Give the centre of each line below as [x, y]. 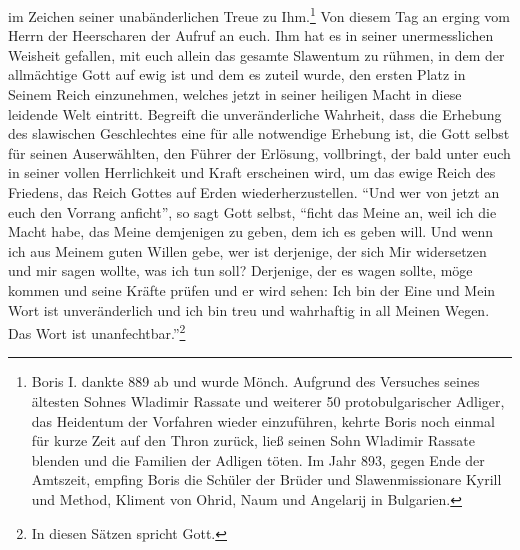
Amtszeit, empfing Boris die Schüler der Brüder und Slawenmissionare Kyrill [266, 479]
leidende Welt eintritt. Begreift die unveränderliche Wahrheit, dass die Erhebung [255, 113]
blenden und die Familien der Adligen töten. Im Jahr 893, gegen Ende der [258, 459]
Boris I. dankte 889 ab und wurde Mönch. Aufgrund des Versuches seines [255, 381]
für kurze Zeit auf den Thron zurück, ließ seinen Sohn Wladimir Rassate [253, 440]
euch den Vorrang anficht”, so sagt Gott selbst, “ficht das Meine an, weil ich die [252, 211]
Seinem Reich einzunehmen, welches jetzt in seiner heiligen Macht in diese [235, 94]
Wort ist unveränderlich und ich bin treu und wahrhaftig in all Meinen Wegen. [249, 309]
